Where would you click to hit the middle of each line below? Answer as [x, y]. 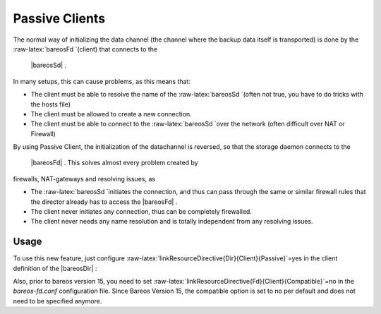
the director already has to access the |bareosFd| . [104, 202]
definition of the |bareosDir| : [55, 268]
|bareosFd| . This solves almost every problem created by [114, 163]
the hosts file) [50, 104]
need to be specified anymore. [58, 301]
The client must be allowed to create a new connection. [111, 114]
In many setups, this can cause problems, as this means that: [102, 81]
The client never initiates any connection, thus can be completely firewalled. [141, 212]
